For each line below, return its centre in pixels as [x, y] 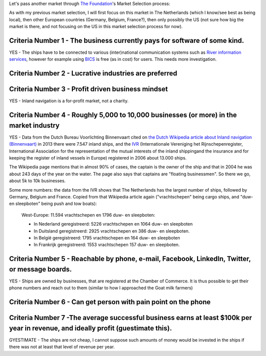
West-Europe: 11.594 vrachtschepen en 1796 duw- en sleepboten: [88, 215]
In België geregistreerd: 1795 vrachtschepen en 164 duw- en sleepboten [107, 237]
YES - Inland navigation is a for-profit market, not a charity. [69, 101]
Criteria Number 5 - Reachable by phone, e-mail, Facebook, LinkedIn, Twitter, [130, 259]
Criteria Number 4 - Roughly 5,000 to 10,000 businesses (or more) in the [123, 115]
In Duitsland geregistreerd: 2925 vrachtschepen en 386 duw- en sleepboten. [112, 231]
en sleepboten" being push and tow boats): [53, 204]
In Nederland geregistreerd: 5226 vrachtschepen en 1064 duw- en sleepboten [113, 224]
